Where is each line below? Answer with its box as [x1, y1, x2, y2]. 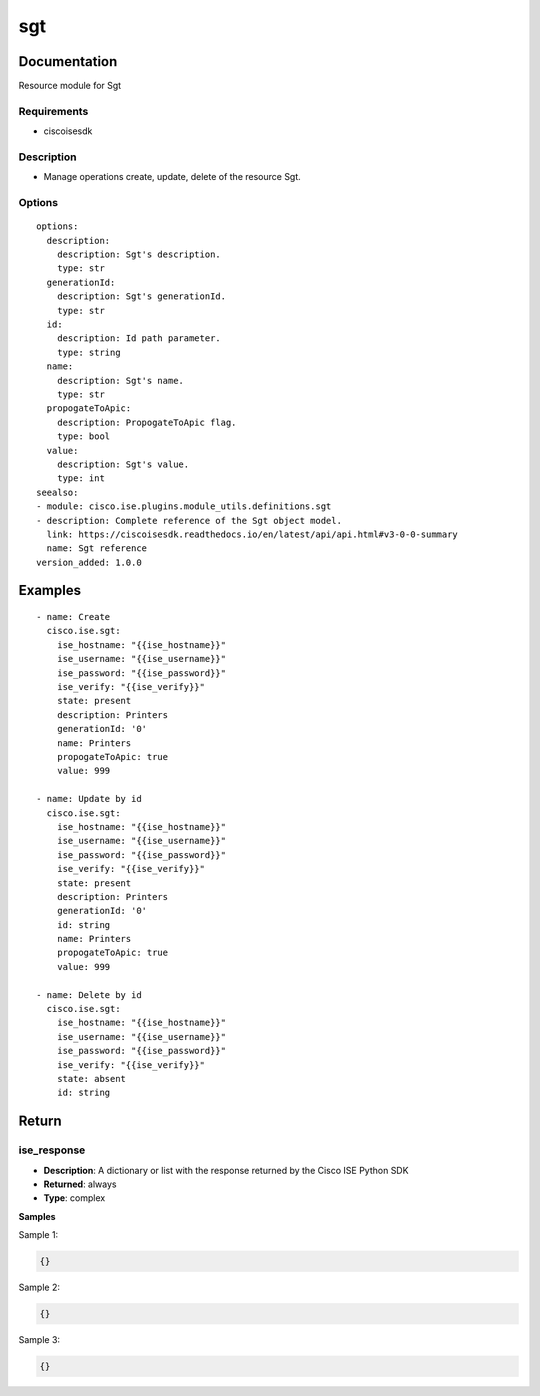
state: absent [56, 1073, 127, 1084]
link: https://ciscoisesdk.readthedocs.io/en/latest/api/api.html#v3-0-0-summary [46, 528, 459, 540]
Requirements [18, 104, 89, 118]
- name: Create [36, 611, 111, 623]
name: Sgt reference [46, 543, 148, 554]
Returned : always [43, 1178, 117, 1190]
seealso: [36, 486, 79, 498]
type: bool [56, 431, 111, 442]
